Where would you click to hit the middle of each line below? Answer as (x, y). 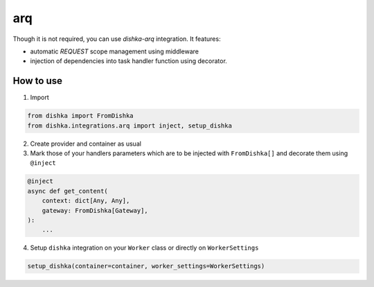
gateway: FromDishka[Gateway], (95, 210)
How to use (37, 81)
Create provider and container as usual (86, 143)
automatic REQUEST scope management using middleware (115, 51)
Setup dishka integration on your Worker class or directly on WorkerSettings (144, 248)
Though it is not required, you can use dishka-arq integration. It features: (117, 39)
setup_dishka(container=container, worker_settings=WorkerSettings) (146, 266)
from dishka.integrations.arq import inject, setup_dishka (130, 125)
